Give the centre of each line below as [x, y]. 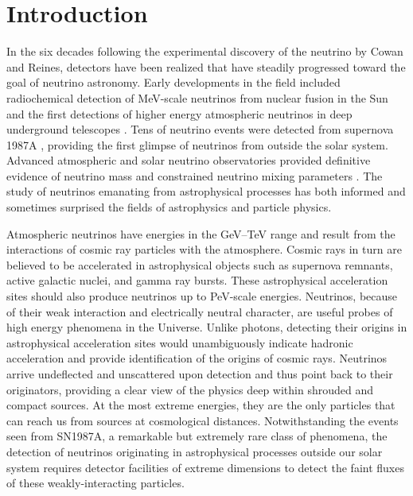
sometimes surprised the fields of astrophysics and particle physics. [169, 207]
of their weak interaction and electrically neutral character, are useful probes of [200, 311]
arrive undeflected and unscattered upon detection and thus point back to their [200, 374]
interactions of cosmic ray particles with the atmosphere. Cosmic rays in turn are [204, 249]
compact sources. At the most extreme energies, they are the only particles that [201, 405]
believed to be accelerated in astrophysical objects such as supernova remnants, [200, 264]
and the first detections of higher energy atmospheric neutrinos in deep [179, 113]
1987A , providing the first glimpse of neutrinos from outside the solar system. [197, 144]
